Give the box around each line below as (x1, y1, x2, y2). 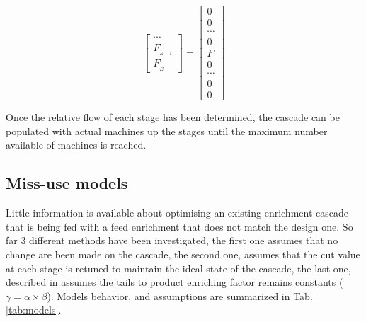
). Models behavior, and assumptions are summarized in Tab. (47, 288, 313, 303)
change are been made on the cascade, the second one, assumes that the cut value (6, 247, 360, 262)
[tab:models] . (6, 302, 62, 317)
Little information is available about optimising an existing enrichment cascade (6, 205, 348, 220)
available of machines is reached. (6, 137, 147, 152)
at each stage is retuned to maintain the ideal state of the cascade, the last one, (6, 260, 351, 275)
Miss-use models (6, 172, 128, 194)
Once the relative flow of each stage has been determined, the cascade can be (6, 110, 340, 125)
